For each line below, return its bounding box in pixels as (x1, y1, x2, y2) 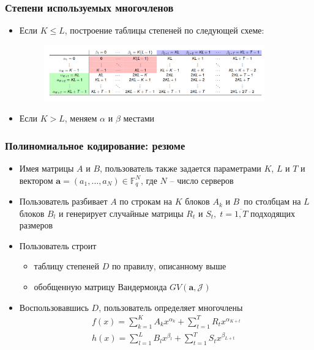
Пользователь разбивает (19, 195, 108, 208)
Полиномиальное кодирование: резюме (5, 137, 185, 153)
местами (123, 112, 154, 125)
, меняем (64, 112, 97, 125)
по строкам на (119, 195, 173, 208)
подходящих (250, 206, 296, 219)
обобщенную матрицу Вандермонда (34, 280, 167, 293)
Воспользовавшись (19, 301, 89, 313)
